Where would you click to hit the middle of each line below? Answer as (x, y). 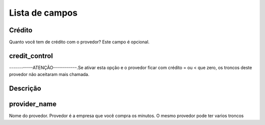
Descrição (25, 88)
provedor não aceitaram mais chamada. (49, 75)
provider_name (33, 104)
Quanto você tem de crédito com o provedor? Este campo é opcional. (79, 42)
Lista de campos (43, 13)
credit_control (31, 56)
